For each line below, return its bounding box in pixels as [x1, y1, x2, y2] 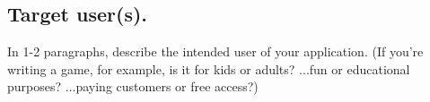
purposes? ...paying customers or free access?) [7, 77, 259, 96]
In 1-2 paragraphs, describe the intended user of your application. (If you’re [7, 42, 424, 61]
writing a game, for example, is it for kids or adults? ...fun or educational [7, 59, 410, 78]
